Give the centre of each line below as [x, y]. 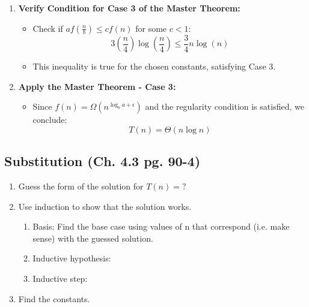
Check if [48, 28]
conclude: [50, 120]
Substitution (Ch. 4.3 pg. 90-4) [102, 161]
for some [151, 28]
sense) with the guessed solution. [93, 238]
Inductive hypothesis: [72, 258]
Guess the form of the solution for [81, 186]
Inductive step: [60, 279]
